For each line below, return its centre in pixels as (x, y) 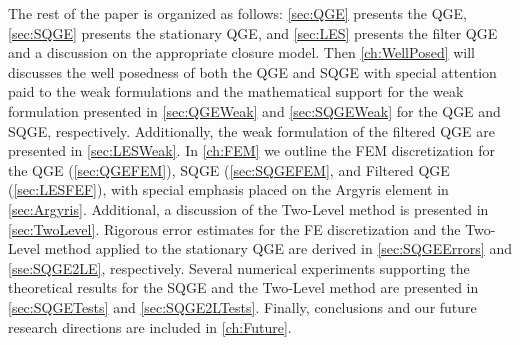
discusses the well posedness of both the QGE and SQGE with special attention (252, 71)
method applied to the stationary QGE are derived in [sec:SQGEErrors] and (278, 248)
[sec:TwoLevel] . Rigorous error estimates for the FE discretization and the (234, 228)
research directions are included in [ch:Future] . (150, 326)
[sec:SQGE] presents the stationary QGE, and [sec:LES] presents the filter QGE (253, 32)
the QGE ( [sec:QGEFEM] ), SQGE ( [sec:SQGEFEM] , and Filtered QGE (229, 169)
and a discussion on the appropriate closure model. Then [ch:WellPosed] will (242, 52)
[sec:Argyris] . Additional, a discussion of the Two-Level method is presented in (248, 208)
